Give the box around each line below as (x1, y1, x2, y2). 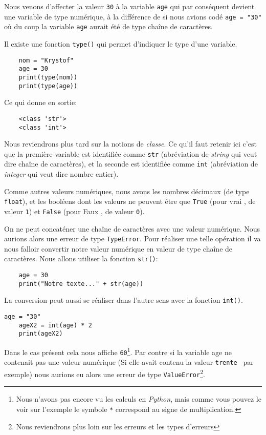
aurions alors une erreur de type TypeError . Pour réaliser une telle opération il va (4, 233, 261, 244)
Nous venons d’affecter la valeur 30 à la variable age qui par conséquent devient (4, 1, 255, 11)
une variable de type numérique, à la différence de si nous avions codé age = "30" (4, 11, 262, 22)
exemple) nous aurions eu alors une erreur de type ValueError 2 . (4, 367, 205, 379)
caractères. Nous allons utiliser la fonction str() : (4, 253, 158, 264)
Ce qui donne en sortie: (4, 97, 77, 108)
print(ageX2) (18, 330, 63, 338)
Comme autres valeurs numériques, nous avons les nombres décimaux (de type (4, 185, 250, 196)
